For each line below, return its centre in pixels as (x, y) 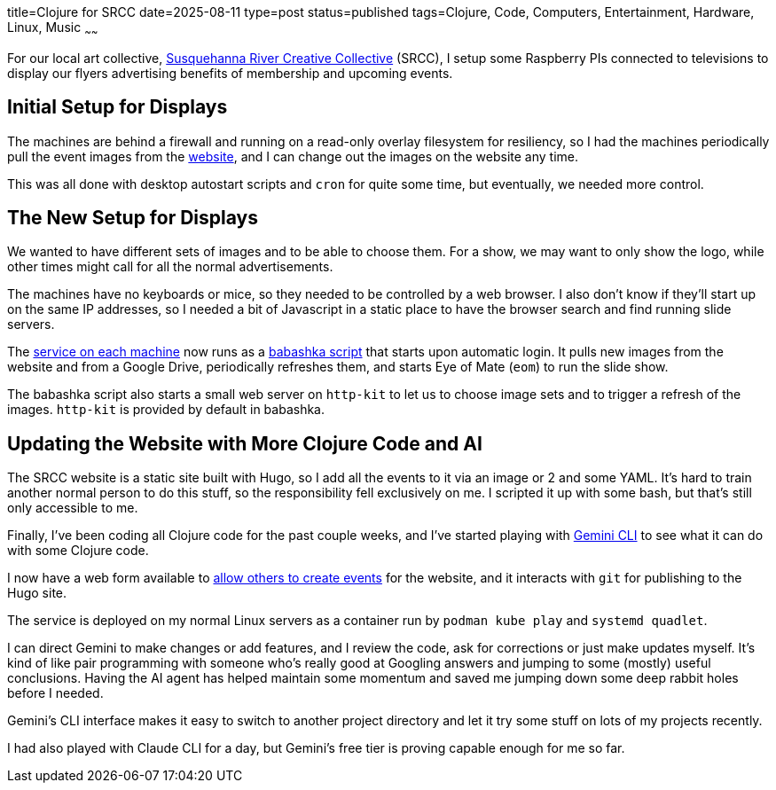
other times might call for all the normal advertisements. (170, 267)
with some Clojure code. (78, 551)
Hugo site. (37, 593)
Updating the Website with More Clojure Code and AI (245, 443)
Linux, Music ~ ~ (53, 29)
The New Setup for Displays (133, 218)
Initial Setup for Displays (118, 107)
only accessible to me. (73, 508)
